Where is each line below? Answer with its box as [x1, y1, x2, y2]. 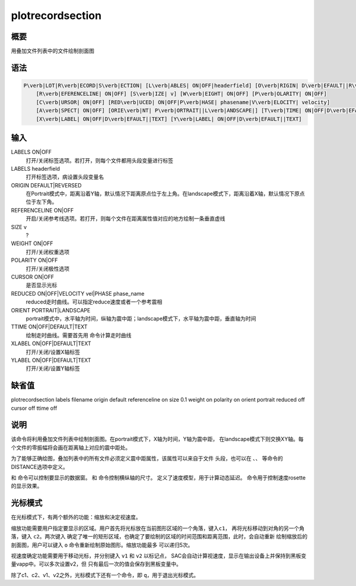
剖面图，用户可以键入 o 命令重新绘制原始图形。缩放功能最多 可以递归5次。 [11, 541, 193, 549]
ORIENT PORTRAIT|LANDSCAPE [11, 306, 91, 314]
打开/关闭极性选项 [26, 265, 70, 272]
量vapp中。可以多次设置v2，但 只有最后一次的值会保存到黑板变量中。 [11, 560, 182, 568]
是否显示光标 [26, 281, 58, 289]
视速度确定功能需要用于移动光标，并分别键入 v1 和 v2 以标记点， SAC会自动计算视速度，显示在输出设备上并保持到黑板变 [11, 552, 307, 559]
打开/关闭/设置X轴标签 [26, 348, 80, 355]
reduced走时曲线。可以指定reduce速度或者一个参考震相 [26, 298, 163, 306]
